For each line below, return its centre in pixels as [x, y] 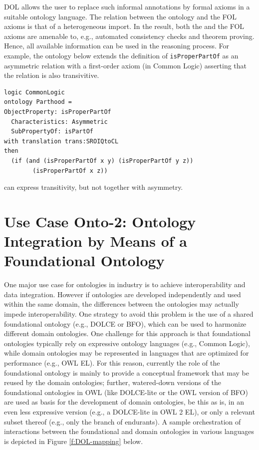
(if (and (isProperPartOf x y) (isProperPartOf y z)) [102, 161]
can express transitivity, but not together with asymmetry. [94, 187]
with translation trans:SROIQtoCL [61, 141]
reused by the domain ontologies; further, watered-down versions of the [113, 382]
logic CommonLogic [34, 92]
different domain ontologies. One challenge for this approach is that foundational [127, 333]
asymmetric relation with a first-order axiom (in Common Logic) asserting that [126, 65]
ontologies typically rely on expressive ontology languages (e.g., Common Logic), [127, 343]
